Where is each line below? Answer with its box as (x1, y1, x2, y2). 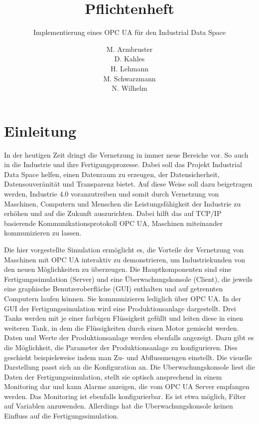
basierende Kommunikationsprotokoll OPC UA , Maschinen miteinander (4, 217, 223, 228)
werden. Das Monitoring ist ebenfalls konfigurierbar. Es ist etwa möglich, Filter (4, 391, 246, 401)
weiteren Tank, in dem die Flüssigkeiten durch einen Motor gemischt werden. (4, 322, 239, 333)
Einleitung (4, 120, 77, 141)
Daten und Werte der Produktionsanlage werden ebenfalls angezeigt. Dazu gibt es (4, 332, 254, 343)
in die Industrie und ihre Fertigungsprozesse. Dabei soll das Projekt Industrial (4, 159, 242, 170)
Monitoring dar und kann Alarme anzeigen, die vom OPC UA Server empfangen (4, 381, 250, 392)
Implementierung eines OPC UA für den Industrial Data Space (33, 27, 226, 37)
